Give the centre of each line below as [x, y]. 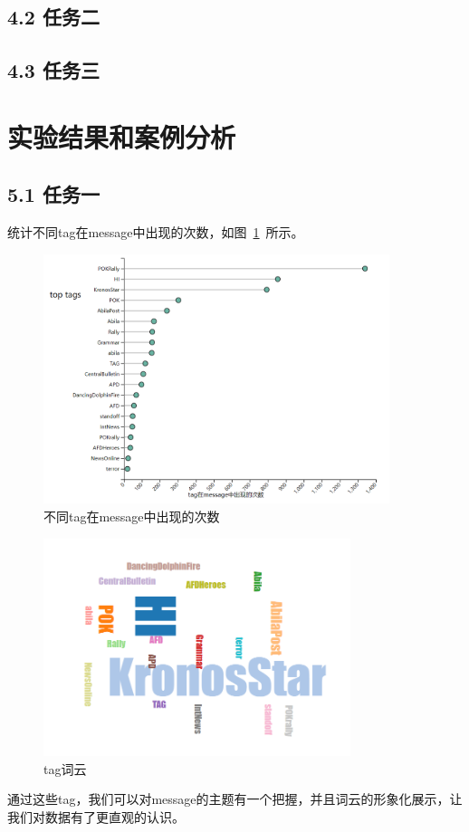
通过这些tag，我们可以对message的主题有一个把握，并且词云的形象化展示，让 [235, 799]
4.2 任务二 [53, 17]
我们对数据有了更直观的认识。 [96, 817]
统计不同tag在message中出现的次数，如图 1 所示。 [156, 232]
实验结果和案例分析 [122, 136]
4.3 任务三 [53, 70]
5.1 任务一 [53, 194]
